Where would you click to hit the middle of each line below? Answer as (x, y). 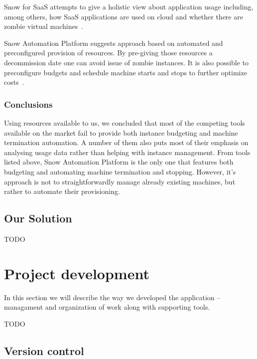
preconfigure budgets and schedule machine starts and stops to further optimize (126, 72)
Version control (44, 350)
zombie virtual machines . (44, 26)
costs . (14, 82)
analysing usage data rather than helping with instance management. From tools (127, 152)
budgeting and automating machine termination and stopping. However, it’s (120, 171)
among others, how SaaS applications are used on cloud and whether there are (124, 16)
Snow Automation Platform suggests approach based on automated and (114, 43)
